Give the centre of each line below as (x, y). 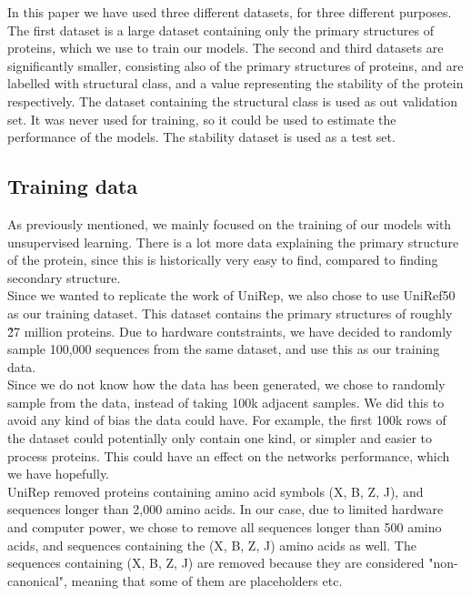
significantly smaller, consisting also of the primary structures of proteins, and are (235, 65)
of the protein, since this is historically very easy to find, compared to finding (223, 260)
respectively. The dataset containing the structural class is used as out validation (232, 101)
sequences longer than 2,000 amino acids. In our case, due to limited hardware (225, 509)
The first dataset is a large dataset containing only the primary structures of (220, 30)
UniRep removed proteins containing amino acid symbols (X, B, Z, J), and (215, 491)
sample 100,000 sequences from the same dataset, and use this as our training (224, 349)
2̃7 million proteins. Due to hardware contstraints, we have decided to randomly (230, 331)
